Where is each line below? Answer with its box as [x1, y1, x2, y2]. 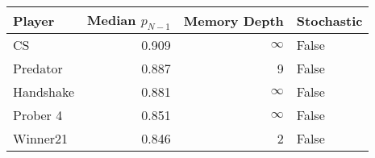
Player [13, 10, 55, 30]
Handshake [13, 82, 75, 102]
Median [87, 10, 136, 29]
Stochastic [296, 10, 363, 30]
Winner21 [13, 129, 69, 148]
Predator [13, 59, 63, 78]
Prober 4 [13, 106, 63, 125]
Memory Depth [183, 10, 284, 30]
